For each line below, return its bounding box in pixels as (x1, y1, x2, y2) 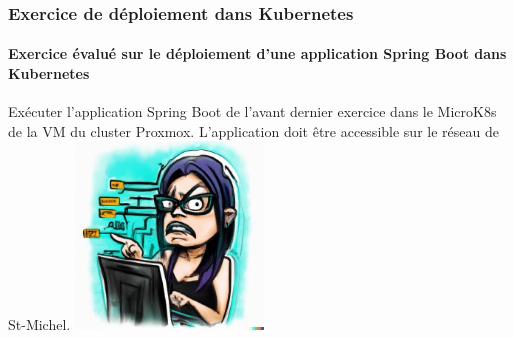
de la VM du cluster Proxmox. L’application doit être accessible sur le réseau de (8, 120, 499, 141)
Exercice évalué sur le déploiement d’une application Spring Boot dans (8, 43, 507, 64)
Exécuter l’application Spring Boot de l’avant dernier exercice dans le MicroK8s (8, 101, 497, 122)
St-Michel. (8, 314, 71, 335)
